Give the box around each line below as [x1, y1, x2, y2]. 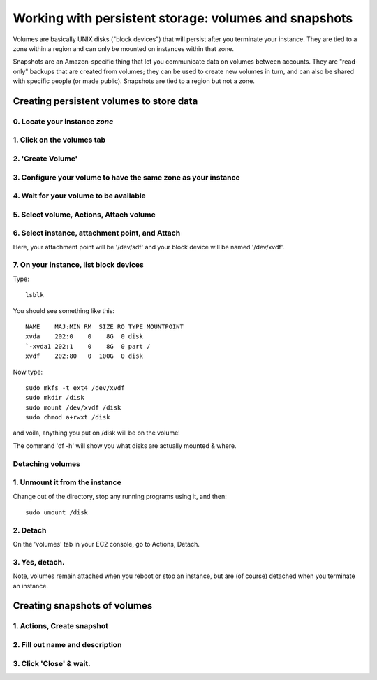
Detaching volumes [13, 458, 80, 468]
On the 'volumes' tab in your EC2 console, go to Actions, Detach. [13, 540, 200, 549]
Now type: [13, 368, 43, 376]
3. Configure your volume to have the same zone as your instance [13, 172, 240, 182]
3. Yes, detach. [13, 557, 65, 567]
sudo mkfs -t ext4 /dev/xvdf [25, 384, 125, 391]
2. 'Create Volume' [13, 154, 78, 164]
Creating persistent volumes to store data [13, 95, 198, 107]
